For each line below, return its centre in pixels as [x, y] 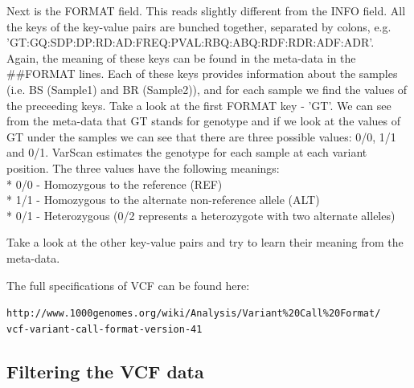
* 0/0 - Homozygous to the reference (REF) [115, 184]
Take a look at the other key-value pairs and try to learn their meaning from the [205, 242]
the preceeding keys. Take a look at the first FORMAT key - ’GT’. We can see [199, 105]
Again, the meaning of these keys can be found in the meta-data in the [181, 57]
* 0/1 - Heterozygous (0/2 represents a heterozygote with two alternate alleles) [201, 215]
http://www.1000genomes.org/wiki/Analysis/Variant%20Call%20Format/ [194, 314]
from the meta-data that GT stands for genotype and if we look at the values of [203, 121]
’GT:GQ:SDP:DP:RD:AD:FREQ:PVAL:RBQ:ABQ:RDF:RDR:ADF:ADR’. [191, 42]
